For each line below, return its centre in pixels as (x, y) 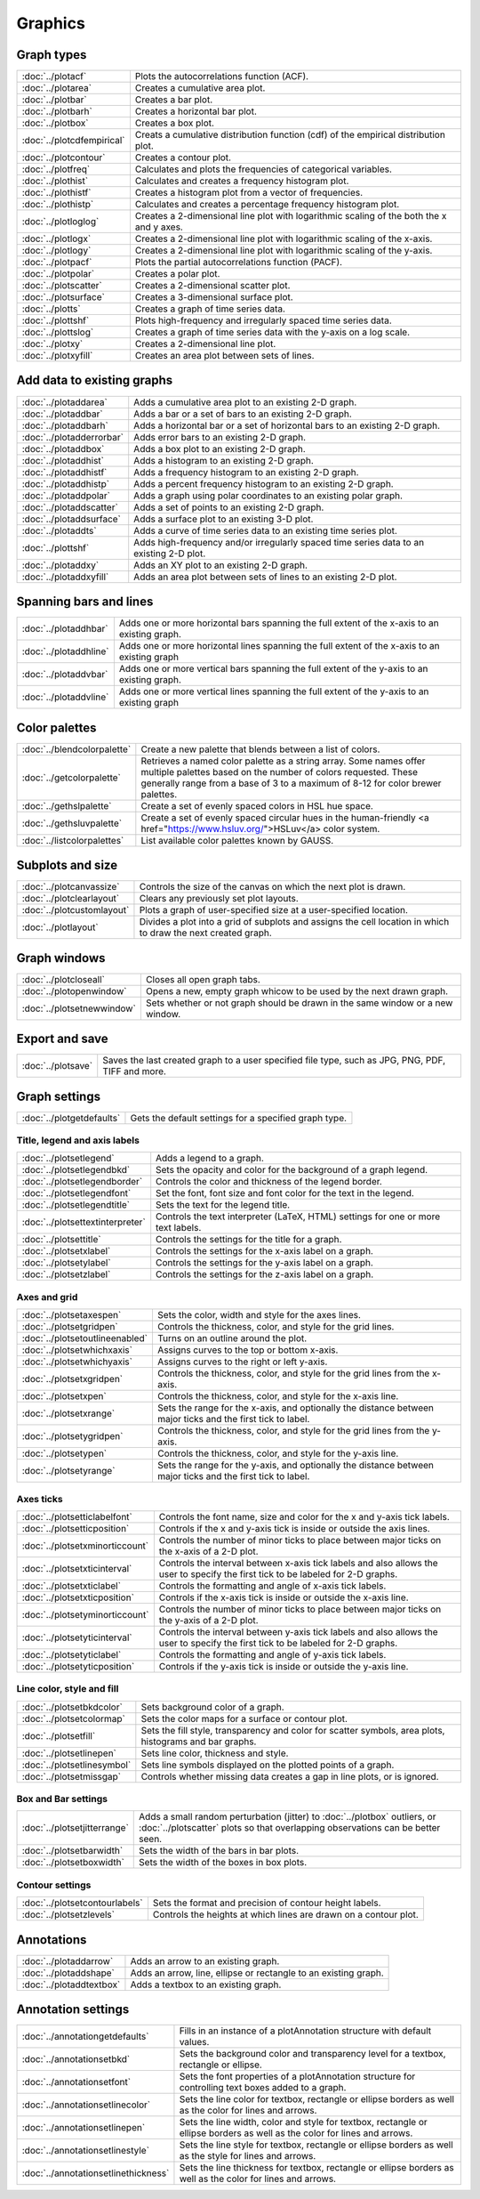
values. (194, 2042)
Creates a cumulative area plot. (200, 88)
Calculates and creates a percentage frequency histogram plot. (267, 205)
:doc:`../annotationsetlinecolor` (86, 2105)
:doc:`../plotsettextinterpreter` (84, 1222)
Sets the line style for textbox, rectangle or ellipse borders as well (316, 2145)
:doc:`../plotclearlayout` (71, 899)
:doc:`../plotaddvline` (65, 697)
